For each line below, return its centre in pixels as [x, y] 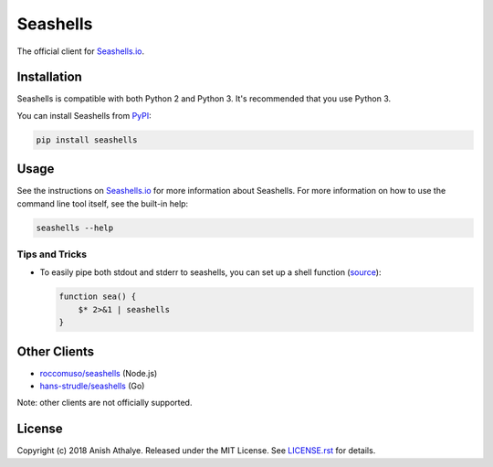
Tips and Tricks [52, 254]
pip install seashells [87, 140]
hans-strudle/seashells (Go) [92, 386]
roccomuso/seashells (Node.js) [99, 373]
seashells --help [75, 228]
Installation [49, 77]
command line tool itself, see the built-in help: [103, 203]
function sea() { [98, 297]
